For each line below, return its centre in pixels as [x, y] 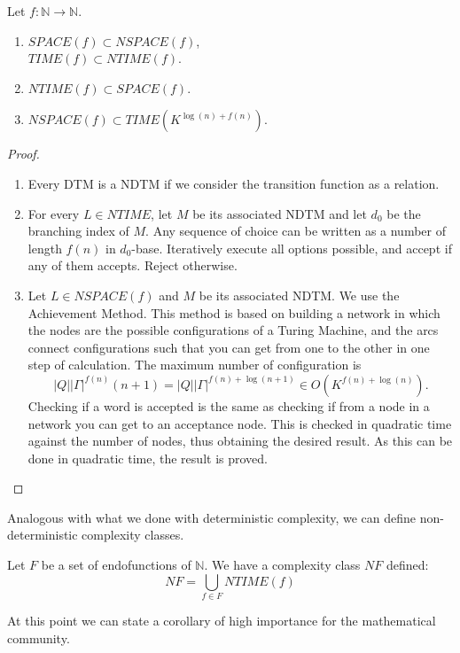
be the [404, 213]
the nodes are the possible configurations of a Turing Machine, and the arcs [233, 330]
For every [54, 213]
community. [39, 637]
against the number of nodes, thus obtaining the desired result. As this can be [240, 441]
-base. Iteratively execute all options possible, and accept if [292, 248]
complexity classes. [133, 535]
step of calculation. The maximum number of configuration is [195, 365]
